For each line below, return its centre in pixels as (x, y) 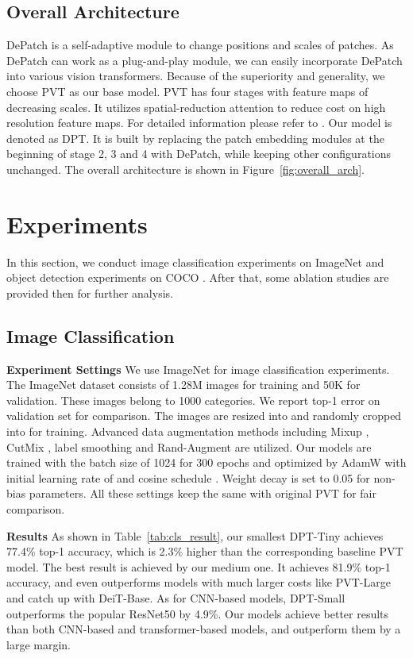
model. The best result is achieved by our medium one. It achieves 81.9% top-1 (199, 566)
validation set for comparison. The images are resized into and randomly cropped (204, 416)
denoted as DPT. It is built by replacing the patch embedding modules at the (195, 138)
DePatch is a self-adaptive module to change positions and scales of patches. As (200, 45)
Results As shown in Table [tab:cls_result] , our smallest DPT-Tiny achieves (195, 535)
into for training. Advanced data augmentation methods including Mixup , (188, 431)
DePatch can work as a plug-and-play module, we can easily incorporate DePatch (205, 60)
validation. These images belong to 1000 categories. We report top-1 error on (193, 400)
